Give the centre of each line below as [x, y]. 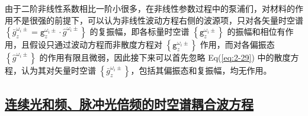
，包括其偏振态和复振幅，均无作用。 [201, 70]
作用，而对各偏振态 [237, 44]
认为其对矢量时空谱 [58, 70]
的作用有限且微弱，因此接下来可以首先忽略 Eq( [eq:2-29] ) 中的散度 [165, 57]
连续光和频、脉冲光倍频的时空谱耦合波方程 [129, 103]
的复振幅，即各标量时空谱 [139, 32]
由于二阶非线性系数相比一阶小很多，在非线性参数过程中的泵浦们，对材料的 [150, 8]
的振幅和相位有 [256, 32]
